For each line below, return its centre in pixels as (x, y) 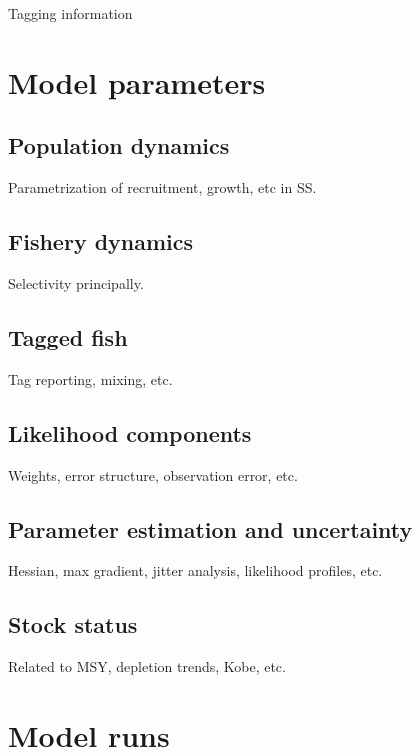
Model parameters (137, 81)
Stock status (73, 624)
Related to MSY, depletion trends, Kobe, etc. (147, 666)
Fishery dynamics (101, 241)
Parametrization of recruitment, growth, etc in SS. (162, 187)
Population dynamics (119, 145)
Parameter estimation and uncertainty (210, 528)
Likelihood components (130, 432)
